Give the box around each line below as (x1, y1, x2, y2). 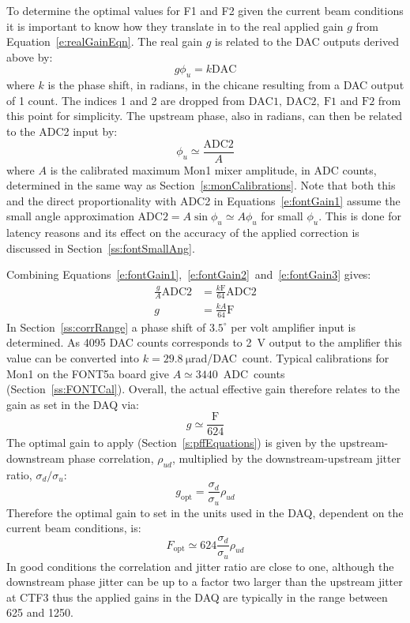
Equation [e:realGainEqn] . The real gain (6, 33, 202, 50)
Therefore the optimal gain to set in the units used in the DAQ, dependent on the (6, 504, 404, 520)
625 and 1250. (6, 604, 73, 621)
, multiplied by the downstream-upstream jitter (171, 449, 401, 466)
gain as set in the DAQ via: (6, 396, 139, 412)
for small (261, 208, 303, 224)
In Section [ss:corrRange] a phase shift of (6, 318, 206, 335)
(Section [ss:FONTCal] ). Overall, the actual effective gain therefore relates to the (6, 381, 400, 397)
